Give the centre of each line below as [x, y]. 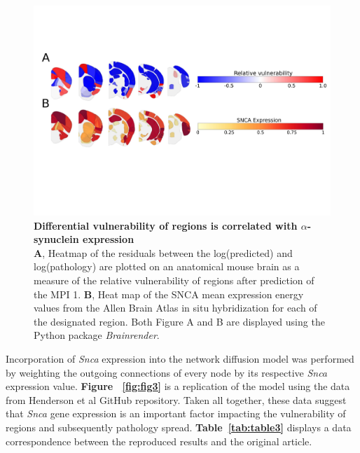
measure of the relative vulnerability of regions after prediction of [174, 280]
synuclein [56, 239]
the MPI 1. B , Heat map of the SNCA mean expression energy [169, 294]
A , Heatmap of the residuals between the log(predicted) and [163, 252]
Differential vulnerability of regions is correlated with [166, 225]
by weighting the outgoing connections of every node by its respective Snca [167, 372]
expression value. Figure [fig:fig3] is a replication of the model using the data [178, 386]
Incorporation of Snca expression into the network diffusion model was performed [180, 358]
